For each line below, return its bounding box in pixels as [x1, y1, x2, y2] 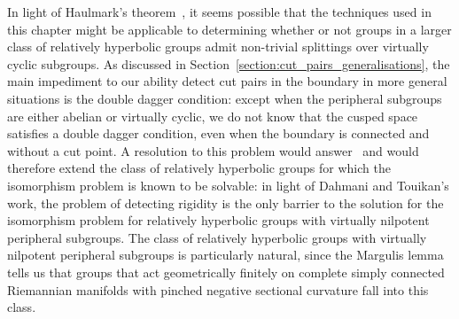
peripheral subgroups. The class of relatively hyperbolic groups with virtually [7, 228, 427, 246]
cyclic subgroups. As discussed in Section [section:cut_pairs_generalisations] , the [7, 54, 450, 73]
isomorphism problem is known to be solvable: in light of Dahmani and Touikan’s [7, 175, 449, 194]
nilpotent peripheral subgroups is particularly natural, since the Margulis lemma [7, 245, 444, 264]
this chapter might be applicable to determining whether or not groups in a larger [7, 19, 452, 38]
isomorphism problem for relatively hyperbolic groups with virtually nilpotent [7, 211, 430, 230]
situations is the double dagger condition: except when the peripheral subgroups [7, 89, 442, 107]
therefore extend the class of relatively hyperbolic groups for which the [7, 159, 391, 177]
